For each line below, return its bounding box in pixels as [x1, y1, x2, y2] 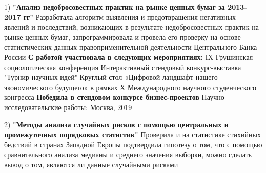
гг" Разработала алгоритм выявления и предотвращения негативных [23, 11, 236, 22]
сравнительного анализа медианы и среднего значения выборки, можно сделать [4, 149, 252, 160]
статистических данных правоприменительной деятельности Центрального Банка [4, 41, 257, 52]
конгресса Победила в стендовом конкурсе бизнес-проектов [4, 92, 199, 102]
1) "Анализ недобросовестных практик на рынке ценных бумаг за [4, 2, 225, 12]
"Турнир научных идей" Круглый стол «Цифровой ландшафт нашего [4, 72, 218, 82]
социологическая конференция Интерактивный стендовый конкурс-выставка [4, 61, 241, 72]
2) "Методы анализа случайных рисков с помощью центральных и [4, 119, 229, 129]
